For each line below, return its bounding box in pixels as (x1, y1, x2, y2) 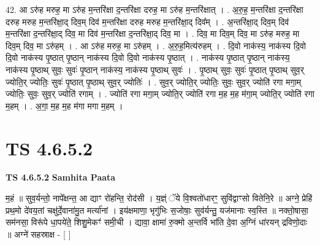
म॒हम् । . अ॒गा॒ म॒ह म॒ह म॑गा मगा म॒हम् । (6, 99, 123, 112)
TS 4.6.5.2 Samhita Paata (6, 171, 116, 184)
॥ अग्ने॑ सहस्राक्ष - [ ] (6, 227, 71, 240)
